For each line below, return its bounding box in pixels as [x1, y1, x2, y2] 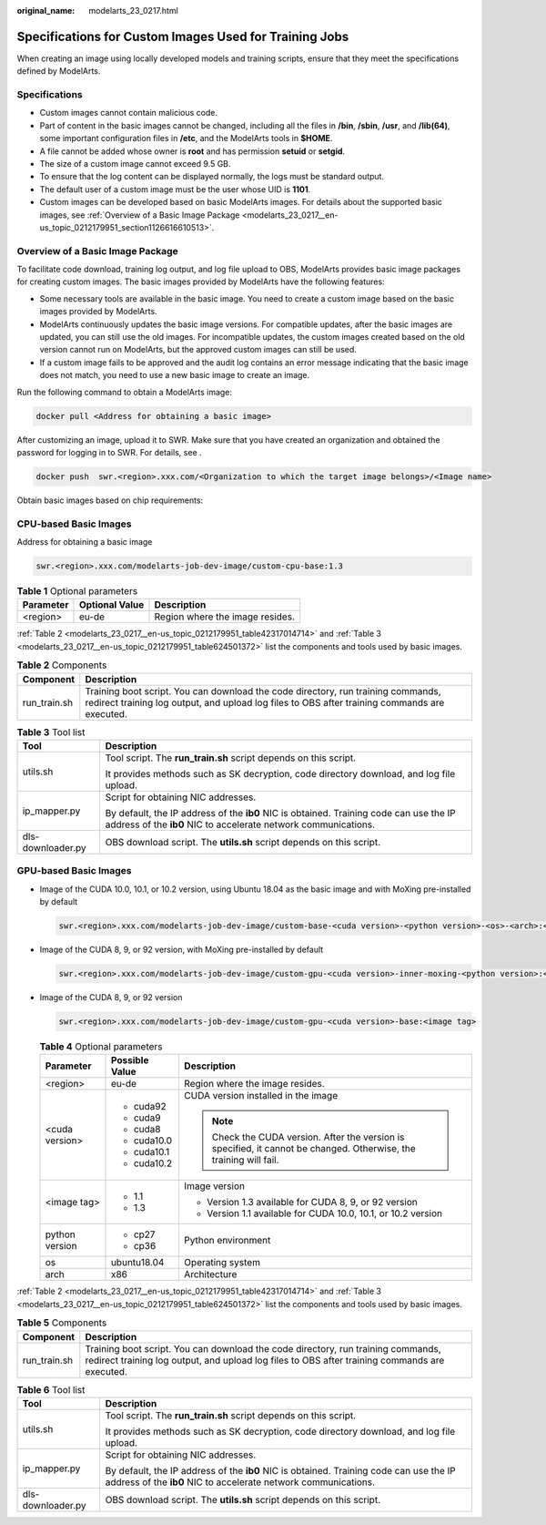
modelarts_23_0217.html [88, 5, 179, 15]
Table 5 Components [16, 1316, 107, 1329]
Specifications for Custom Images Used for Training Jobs [16, 28, 349, 45]
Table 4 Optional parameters [39, 1040, 163, 1053]
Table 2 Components [16, 659, 107, 671]
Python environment [183, 1234, 271, 1247]
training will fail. [211, 1153, 279, 1166]
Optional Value [78, 599, 145, 611]
